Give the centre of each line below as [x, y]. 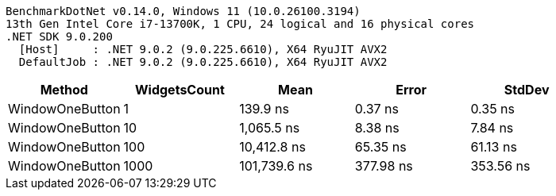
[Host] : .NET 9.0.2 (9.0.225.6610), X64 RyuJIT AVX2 [203, 49]
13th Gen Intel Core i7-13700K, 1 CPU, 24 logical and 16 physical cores [240, 24]
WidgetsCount [180, 90]
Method [64, 90]
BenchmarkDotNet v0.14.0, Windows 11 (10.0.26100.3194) [183, 11]
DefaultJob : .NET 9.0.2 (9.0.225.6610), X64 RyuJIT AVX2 [203, 62]
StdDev [527, 90]
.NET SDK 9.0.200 [59, 37]
